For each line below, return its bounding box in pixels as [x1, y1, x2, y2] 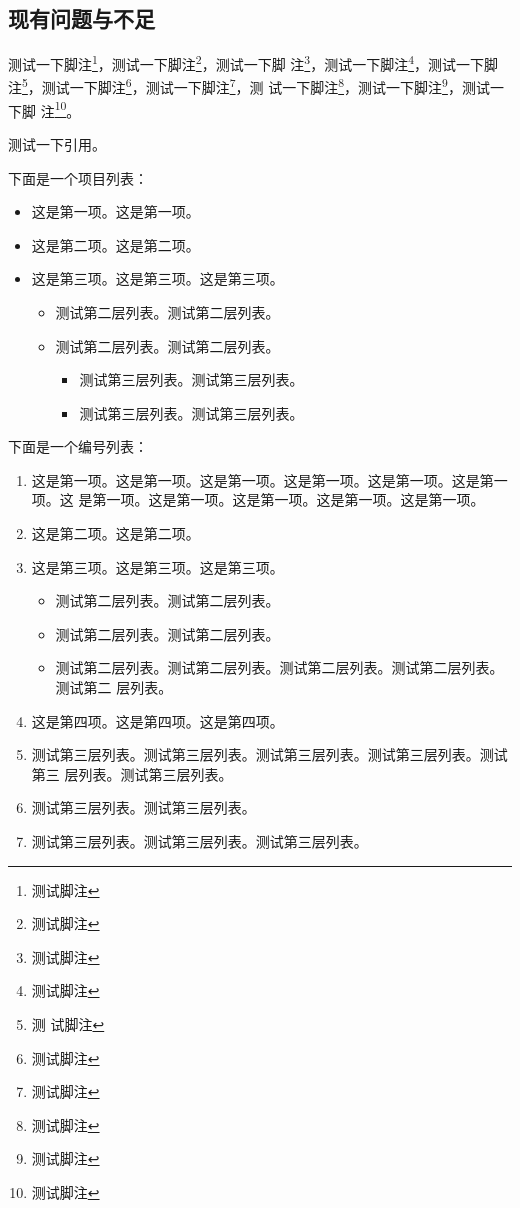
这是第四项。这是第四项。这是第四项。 [31, 710, 284, 731]
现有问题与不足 [8, 3, 155, 34]
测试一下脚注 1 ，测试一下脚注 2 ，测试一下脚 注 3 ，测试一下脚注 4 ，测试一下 [8, 51, 485, 74]
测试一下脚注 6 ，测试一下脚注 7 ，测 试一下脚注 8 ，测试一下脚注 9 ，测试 [41, 74, 490, 98]
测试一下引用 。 [8, 133, 106, 154]
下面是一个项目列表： [8, 167, 148, 188]
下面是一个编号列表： [8, 436, 148, 457]
